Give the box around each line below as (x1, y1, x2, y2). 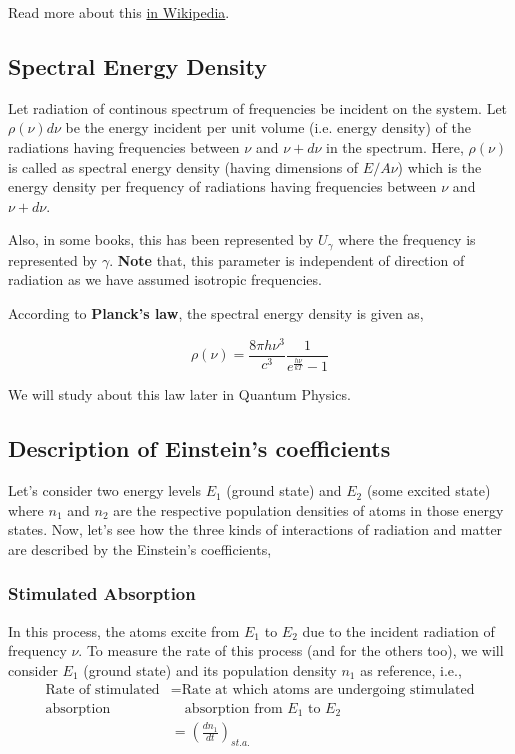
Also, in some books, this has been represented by (8, 229, 314, 250)
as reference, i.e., (360, 659, 462, 680)
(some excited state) (366, 480, 491, 501)
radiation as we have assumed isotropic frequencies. (8, 269, 322, 290)
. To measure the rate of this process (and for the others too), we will (78, 640, 504, 661)
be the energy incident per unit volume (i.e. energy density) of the (65, 117, 471, 138)
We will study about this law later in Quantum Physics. (8, 384, 351, 405)
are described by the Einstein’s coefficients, (8, 538, 272, 559)
